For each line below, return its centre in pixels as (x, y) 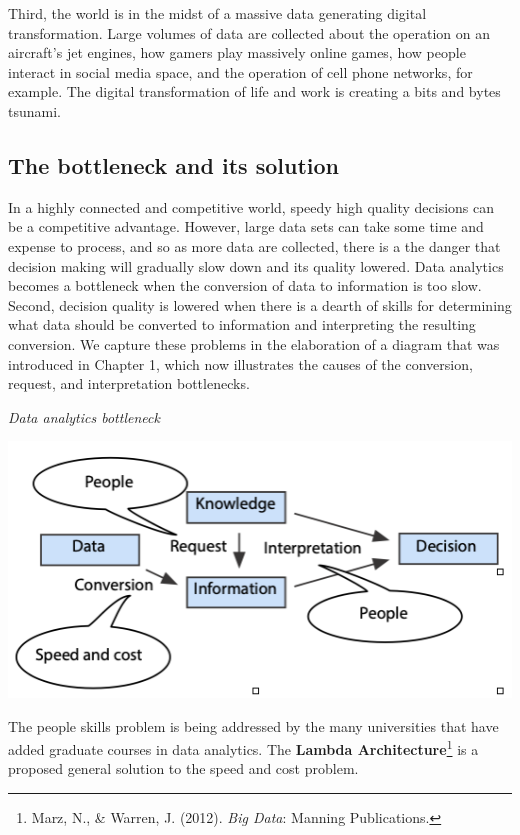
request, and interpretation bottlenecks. (129, 383)
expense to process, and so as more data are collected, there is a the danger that (254, 245)
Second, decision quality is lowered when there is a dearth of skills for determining (260, 304)
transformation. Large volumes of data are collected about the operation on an (249, 32)
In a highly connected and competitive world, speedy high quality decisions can (251, 206)
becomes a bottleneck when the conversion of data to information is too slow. (245, 285)
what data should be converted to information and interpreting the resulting (242, 324)
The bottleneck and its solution (173, 164)
